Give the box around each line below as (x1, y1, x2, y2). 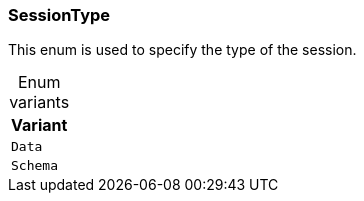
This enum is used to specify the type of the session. (8, 41, 357, 59)
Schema (11, 158, 58, 174)
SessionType (8, 5, 111, 25)
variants (9, 92, 70, 113)
